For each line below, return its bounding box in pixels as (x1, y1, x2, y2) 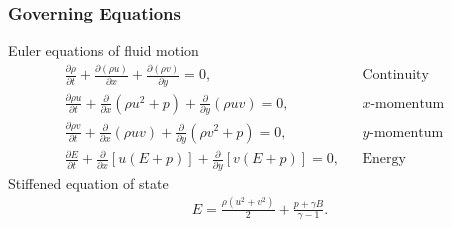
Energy (362, 152, 406, 167)
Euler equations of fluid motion (8, 40, 199, 61)
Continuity (362, 68, 429, 83)
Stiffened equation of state (8, 172, 169, 193)
